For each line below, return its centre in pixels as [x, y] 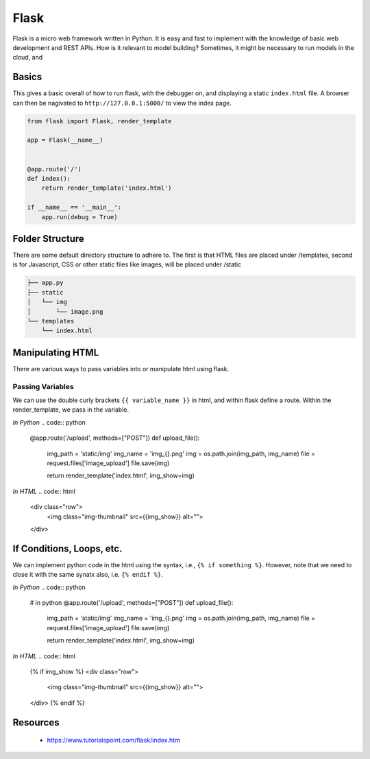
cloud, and [28, 58]
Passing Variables [44, 386]
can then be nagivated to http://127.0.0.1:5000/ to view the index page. [122, 103]
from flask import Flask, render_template [99, 121]
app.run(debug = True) [79, 217]
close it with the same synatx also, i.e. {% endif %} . [88, 575]
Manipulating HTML [56, 352]
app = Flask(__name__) [65, 140]
